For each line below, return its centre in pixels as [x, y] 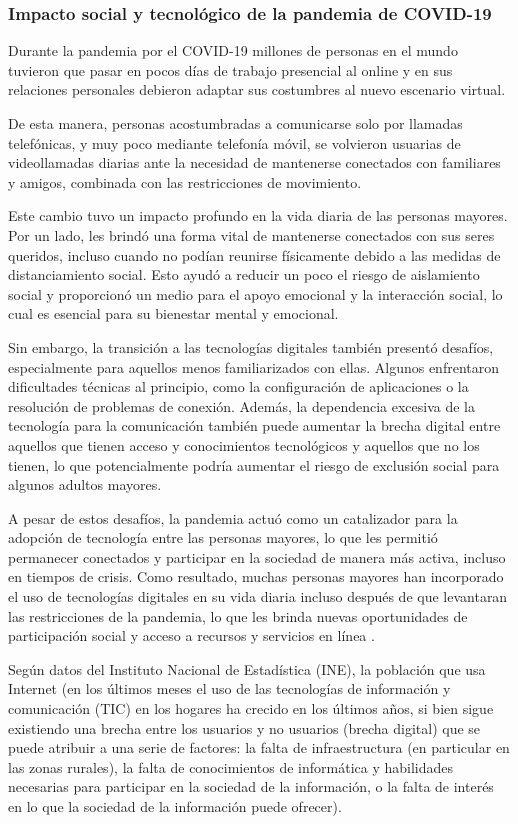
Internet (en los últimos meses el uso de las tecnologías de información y [229, 688]
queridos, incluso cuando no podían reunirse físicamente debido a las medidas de [254, 254]
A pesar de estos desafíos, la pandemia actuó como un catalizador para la [233, 517]
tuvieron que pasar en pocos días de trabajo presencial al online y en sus [230, 69]
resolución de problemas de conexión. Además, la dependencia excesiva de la [242, 405]
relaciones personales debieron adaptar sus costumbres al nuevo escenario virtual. [257, 89]
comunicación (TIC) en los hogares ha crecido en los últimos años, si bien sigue [251, 708]
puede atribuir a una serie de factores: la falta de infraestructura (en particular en [259, 747]
